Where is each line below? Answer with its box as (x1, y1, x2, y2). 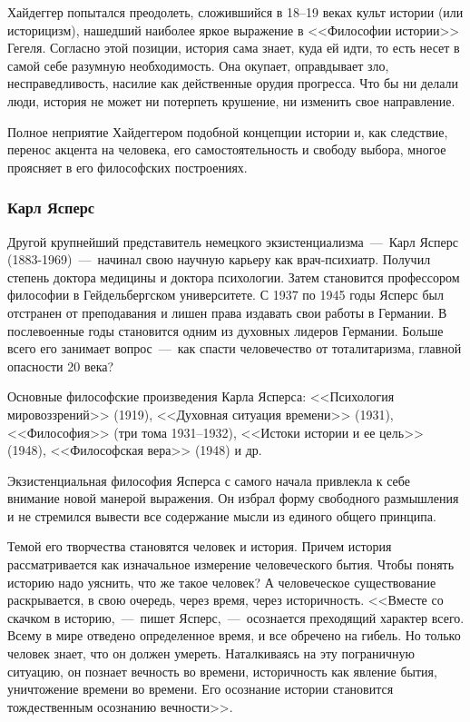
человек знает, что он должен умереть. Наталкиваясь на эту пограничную (7, 644, 415, 663)
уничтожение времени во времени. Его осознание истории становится (7, 679, 394, 698)
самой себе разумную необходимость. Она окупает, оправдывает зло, (7, 55, 389, 74)
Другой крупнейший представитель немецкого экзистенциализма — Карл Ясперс (7, 232, 458, 251)
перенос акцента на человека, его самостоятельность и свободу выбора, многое (7, 140, 446, 159)
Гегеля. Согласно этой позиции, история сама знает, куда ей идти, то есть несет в (7, 38, 460, 57)
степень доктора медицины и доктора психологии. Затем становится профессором (7, 267, 460, 286)
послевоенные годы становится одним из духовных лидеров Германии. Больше (7, 321, 444, 340)
